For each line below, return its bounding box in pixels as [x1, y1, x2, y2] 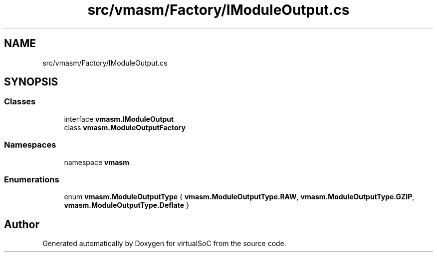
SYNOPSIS [4, 76, 58, 88]
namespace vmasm [64, 158, 129, 167]
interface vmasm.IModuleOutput [64, 114, 174, 123]
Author [4, 218, 39, 231]
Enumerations [4, 174, 59, 184]
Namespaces [4, 140, 56, 150]
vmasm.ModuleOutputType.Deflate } [64, 201, 190, 210]
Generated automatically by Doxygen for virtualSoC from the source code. [42, 239, 286, 248]
